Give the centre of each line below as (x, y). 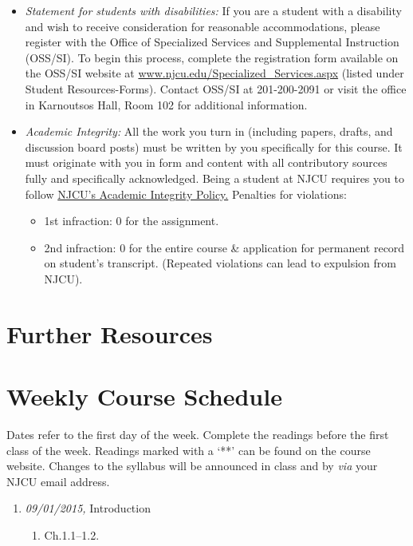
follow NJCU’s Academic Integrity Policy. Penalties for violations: (186, 194)
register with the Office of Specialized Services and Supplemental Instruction (212, 42)
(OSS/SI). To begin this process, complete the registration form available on (212, 57)
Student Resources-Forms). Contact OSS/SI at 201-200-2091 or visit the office (216, 88)
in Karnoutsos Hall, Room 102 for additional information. (166, 104)
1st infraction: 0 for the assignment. (132, 221)
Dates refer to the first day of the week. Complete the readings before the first (198, 434)
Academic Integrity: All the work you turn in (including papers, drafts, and (209, 131)
